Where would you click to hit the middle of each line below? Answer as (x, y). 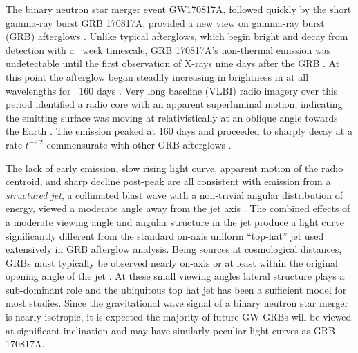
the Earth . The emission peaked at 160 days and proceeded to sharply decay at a (179, 131)
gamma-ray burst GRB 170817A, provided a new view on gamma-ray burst (165, 22)
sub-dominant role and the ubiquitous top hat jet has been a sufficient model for (176, 289)
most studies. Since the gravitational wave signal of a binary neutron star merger (177, 303)
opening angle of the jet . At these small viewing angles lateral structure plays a (175, 276)
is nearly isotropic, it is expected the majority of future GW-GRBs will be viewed (179, 317)
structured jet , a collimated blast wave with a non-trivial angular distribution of (174, 194)
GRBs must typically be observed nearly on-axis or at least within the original (172, 262)
